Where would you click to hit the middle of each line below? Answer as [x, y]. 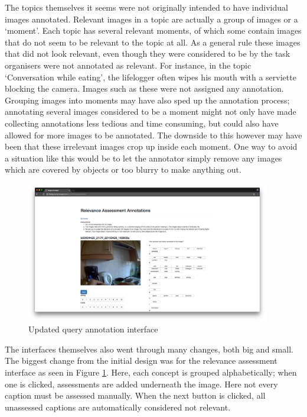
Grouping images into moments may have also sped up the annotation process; [147, 100]
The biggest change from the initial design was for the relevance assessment [141, 361]
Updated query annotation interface [93, 329]
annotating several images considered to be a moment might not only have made [151, 111]
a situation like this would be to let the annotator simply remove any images [143, 158]
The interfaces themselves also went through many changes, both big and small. [149, 349]
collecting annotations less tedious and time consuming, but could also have [142, 123]
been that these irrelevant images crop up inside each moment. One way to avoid [151, 146]
